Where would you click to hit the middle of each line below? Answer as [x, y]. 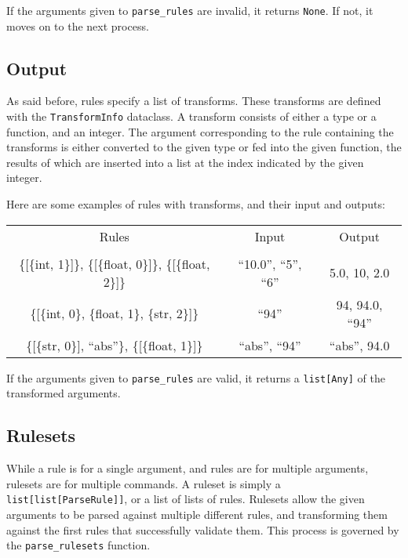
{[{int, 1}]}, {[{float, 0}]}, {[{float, [115, 263]
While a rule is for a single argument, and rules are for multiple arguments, [188, 468]
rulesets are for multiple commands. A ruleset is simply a [144, 483]
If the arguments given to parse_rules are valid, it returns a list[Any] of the [196, 377]
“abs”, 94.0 [359, 345]
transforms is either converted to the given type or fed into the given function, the [204, 147]
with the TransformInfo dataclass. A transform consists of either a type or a [191, 116]
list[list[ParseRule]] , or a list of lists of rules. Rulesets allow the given [186, 499]
